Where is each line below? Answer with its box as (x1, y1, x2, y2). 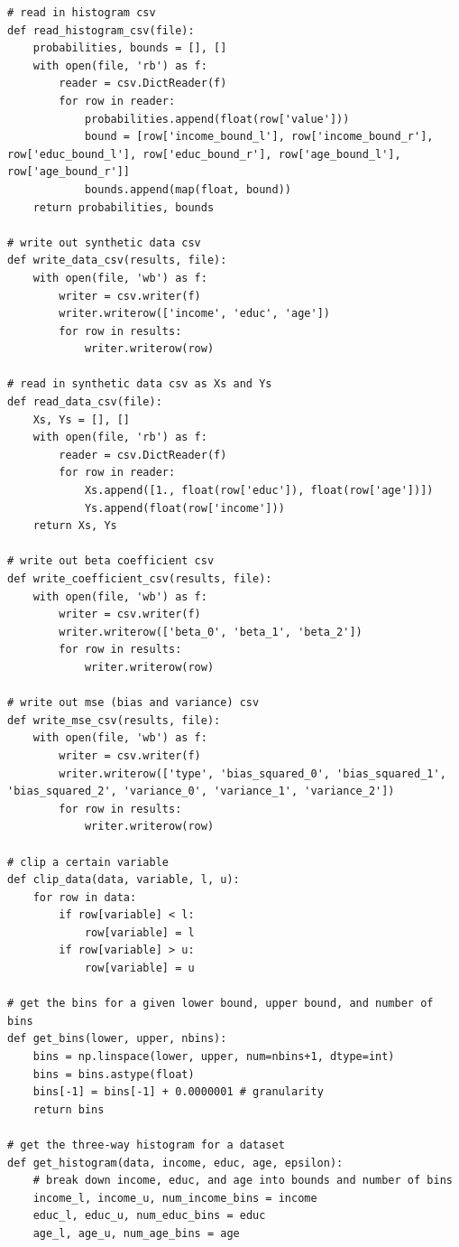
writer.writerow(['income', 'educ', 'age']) (59, 307, 330, 321)
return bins (32, 1103, 105, 1116)
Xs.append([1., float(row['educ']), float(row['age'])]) (84, 484, 434, 498)
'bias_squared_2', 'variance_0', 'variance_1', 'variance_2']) (7, 785, 395, 798)
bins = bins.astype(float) (32, 1067, 195, 1081)
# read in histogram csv (7, 6, 156, 19)
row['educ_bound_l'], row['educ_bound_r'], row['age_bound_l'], (7, 147, 401, 161)
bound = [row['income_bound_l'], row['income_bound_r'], (84, 130, 434, 144)
